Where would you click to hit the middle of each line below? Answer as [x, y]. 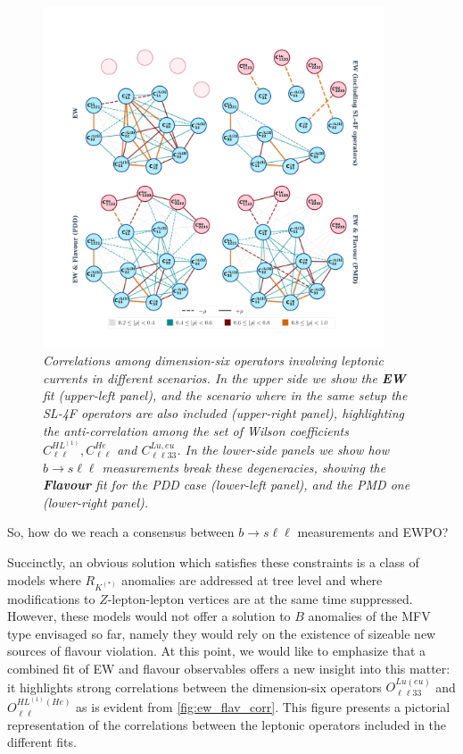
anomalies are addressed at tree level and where [252, 579]
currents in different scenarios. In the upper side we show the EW [224, 377]
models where [44, 579]
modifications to [51, 598]
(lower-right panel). [96, 502]
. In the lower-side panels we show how [283, 449]
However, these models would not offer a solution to [149, 616]
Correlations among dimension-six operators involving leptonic [213, 360]
